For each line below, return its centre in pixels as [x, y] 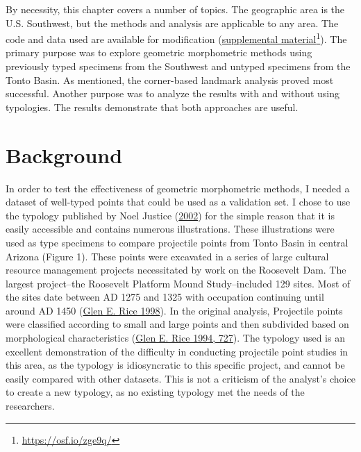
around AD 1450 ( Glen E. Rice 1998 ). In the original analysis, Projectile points [174, 310]
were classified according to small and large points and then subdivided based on [177, 324]
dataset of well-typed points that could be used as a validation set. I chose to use [178, 202]
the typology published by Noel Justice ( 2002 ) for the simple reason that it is [170, 215]
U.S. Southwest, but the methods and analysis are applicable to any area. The [172, 23]
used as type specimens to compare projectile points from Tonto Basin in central [177, 242]
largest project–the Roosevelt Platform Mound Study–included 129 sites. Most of [178, 283]
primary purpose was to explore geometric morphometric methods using [159, 52]
